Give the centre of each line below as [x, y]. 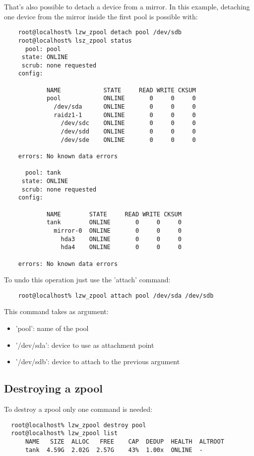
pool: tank [43, 173]
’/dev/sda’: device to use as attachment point [85, 345]
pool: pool [43, 49]
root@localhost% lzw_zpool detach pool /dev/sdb [100, 33]
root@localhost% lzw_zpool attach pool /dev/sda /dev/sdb [116, 295]
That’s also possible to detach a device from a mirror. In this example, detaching [127, 6]
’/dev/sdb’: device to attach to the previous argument [98, 361]
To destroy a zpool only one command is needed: [78, 409]
